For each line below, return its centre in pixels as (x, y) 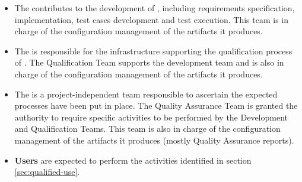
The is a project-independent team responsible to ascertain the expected (146, 94)
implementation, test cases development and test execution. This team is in (152, 19)
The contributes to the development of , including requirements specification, (155, 8)
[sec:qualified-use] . (47, 172)
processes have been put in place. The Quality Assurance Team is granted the (156, 105)
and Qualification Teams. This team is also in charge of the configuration (147, 129)
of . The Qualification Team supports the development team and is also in (149, 62)
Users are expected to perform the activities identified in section (133, 160)
